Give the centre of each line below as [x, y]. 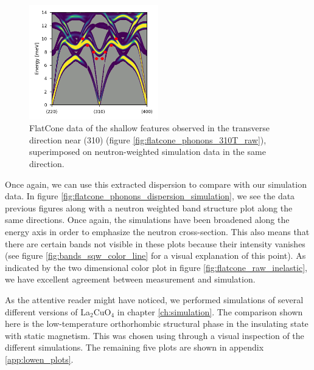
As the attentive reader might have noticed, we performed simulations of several [154, 299]
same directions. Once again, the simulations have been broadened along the [147, 220]
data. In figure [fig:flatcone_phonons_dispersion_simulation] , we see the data [150, 196]
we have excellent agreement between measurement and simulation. [130, 279]
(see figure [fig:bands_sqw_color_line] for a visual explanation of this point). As [155, 255]
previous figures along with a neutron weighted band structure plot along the [149, 207]
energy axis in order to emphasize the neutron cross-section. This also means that [157, 231]
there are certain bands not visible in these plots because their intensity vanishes [155, 243]
